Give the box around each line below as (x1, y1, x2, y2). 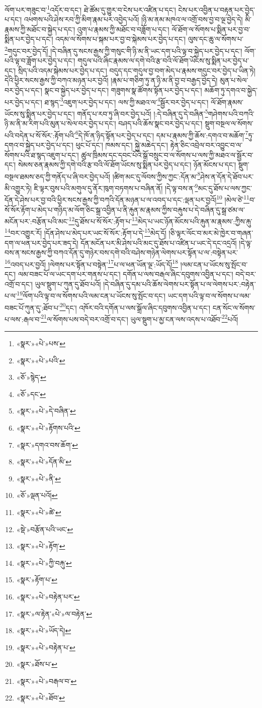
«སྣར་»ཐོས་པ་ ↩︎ (16, 659, 57, 669)
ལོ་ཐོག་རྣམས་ (211, 96, 243, 107)
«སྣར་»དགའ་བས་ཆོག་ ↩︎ (16, 439, 78, 450)
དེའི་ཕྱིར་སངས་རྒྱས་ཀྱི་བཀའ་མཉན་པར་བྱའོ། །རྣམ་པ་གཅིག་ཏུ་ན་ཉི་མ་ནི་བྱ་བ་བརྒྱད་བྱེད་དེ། (5, 75, 218, 85)
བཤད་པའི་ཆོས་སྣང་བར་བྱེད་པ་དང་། (118, 118, 203, 129)
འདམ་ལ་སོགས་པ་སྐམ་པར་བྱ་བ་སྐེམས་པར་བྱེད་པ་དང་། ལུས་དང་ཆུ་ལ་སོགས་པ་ (55, 34, 244, 44)
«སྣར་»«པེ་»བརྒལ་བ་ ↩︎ (16, 675, 77, 686)
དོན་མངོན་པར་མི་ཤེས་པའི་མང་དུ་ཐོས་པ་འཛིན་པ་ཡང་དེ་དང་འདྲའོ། (80, 237, 237, 248)
